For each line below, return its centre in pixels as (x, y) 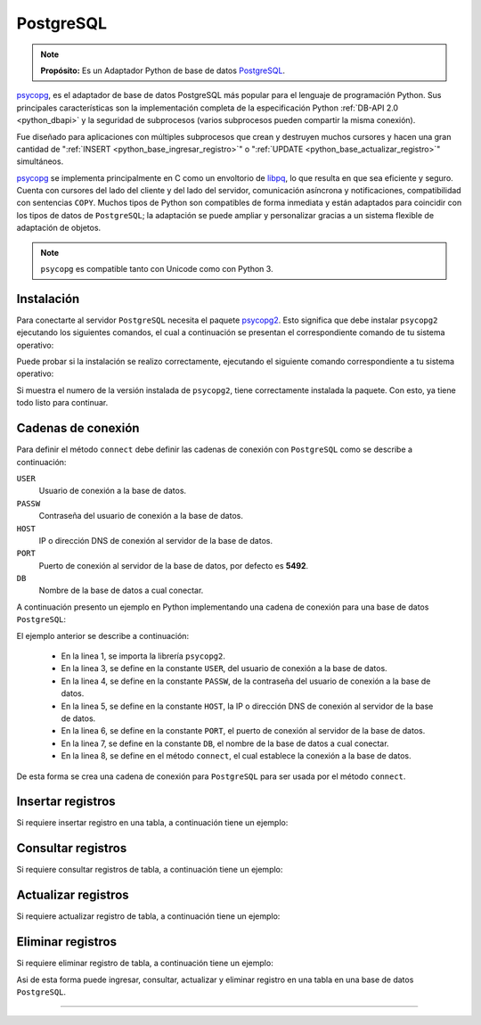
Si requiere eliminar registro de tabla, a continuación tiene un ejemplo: (145, 963)
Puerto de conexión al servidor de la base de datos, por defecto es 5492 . (174, 565)
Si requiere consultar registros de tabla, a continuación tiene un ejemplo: (150, 870)
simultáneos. (40, 161)
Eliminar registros (67, 942)
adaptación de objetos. (59, 228)
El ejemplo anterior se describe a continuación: (103, 635)
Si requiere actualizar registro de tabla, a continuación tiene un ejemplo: (148, 916)
